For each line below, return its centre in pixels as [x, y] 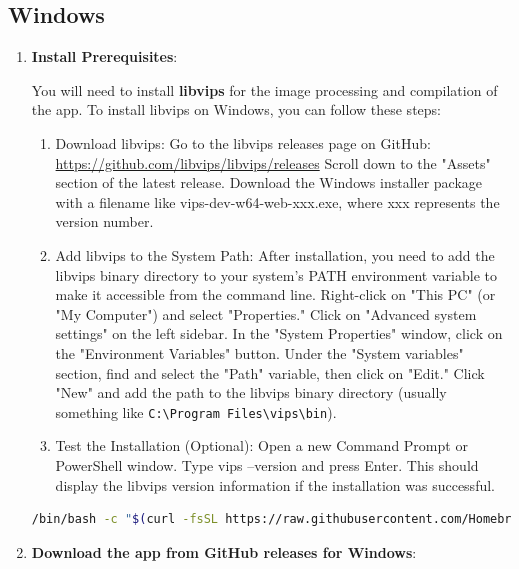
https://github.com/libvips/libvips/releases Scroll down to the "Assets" [273, 162]
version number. [104, 221]
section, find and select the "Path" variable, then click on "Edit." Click [270, 372]
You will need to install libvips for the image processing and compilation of [264, 89]
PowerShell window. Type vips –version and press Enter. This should [267, 464]
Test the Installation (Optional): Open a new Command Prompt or [261, 445]
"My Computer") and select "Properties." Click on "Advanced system [266, 313]
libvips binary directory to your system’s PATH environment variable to [276, 274]
